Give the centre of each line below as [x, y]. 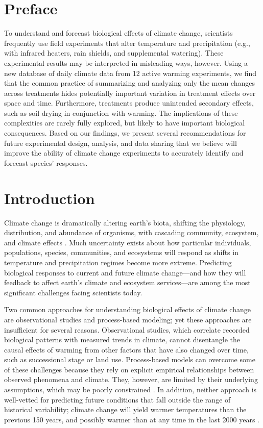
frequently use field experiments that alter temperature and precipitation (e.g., [127, 43]
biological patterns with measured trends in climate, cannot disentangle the [122, 339]
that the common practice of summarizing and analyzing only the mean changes [129, 83]
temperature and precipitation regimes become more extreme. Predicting [118, 262]
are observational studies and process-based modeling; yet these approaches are [128, 319]
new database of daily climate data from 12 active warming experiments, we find [130, 73]
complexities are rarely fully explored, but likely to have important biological [125, 123]
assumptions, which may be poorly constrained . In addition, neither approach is [130, 389]
